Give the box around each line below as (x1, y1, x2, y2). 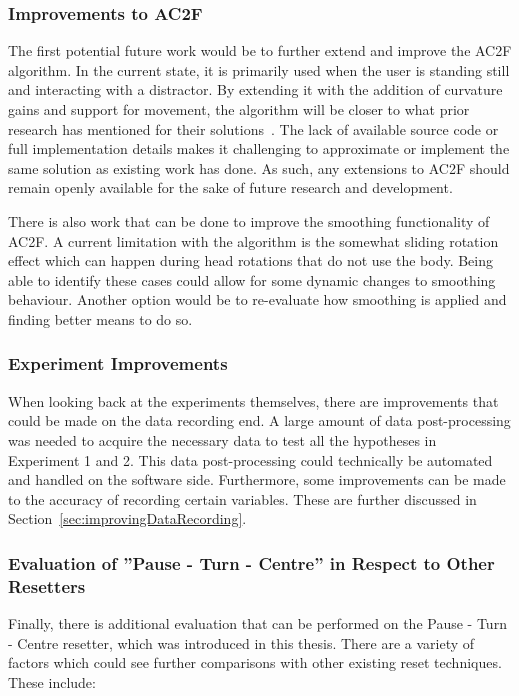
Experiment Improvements (8, 351, 228, 376)
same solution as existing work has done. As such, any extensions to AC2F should (8, 157, 510, 178)
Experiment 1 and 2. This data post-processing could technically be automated (8, 449, 493, 470)
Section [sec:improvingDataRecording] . (8, 508, 247, 529)
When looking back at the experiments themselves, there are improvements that (8, 390, 499, 411)
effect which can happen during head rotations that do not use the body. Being (8, 250, 494, 271)
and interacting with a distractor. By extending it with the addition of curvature (8, 79, 503, 100)
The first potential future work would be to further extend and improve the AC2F (8, 40, 512, 61)
